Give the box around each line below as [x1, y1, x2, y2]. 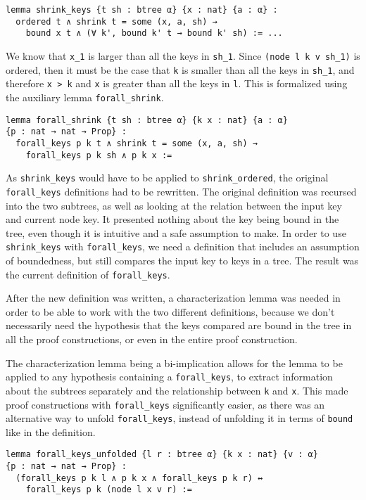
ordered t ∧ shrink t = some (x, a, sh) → [15, 16, 217, 27]
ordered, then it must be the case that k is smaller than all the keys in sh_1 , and [6, 62, 355, 77]
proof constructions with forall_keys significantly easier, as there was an [6, 397, 325, 411]
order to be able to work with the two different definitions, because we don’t [6, 304, 335, 319]
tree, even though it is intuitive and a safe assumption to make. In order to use [6, 225, 346, 240]
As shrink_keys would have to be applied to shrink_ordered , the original [6, 170, 329, 185]
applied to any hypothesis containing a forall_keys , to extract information [6, 369, 333, 384]
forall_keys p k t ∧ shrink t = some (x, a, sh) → [15, 138, 258, 148]
